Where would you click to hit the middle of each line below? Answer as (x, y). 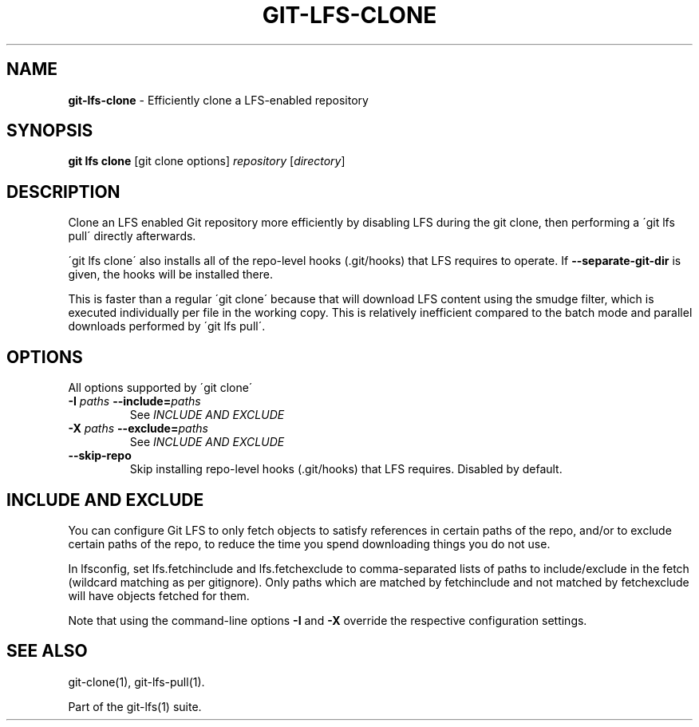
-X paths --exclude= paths (138, 429)
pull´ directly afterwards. (132, 236)
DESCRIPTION (63, 192)
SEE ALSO (47, 651)
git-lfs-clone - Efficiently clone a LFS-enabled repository (218, 100)
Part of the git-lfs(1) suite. (135, 706)
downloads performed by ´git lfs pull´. (167, 326)
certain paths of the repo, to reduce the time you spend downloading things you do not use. (309, 543)
